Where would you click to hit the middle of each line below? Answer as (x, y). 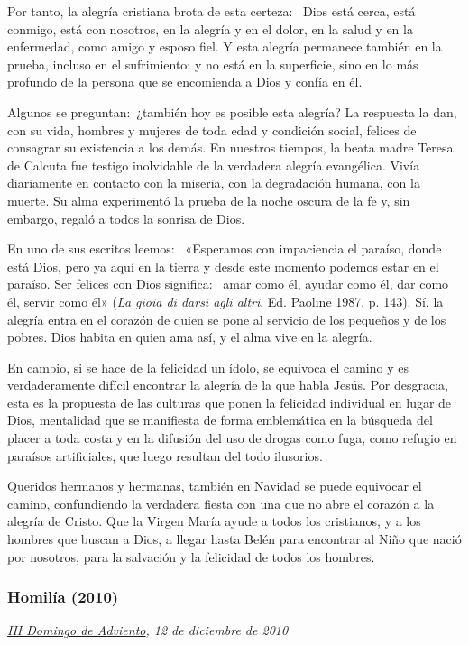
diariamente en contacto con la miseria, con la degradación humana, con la (214, 183)
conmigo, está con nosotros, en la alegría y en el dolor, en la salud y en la (210, 28)
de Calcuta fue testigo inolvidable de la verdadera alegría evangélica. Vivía (214, 165)
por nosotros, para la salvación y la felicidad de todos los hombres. (191, 556)
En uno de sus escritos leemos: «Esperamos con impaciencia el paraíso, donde (225, 249)
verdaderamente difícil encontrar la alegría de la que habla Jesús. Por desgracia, (228, 385)
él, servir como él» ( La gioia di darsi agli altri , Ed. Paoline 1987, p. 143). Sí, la (225, 301)
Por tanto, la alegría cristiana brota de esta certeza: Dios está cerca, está (212, 11)
